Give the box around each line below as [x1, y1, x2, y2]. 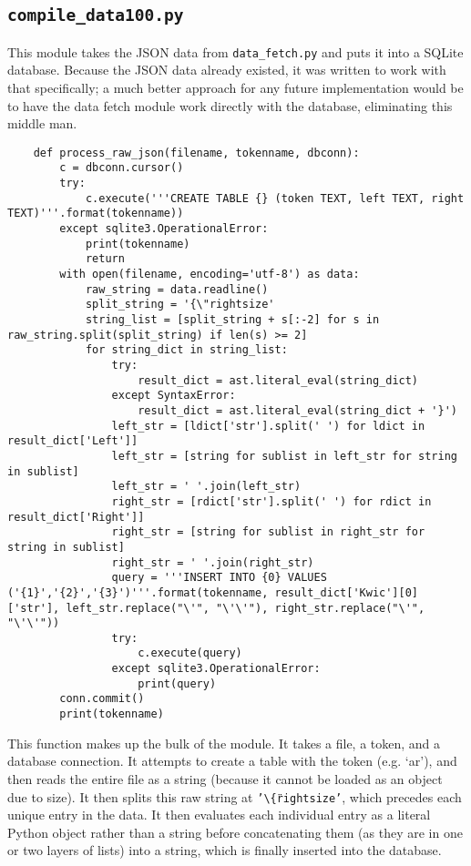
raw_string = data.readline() [85, 282, 269, 296]
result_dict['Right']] [7, 510, 145, 524]
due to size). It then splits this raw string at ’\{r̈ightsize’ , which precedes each [7, 787, 462, 806]
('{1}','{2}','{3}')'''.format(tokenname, [7, 586, 269, 599]
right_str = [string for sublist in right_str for [111, 525, 425, 539]
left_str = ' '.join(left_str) [111, 480, 302, 494]
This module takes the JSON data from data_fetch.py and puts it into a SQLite [7, 42, 464, 61]
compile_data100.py [7, 5, 184, 25]
